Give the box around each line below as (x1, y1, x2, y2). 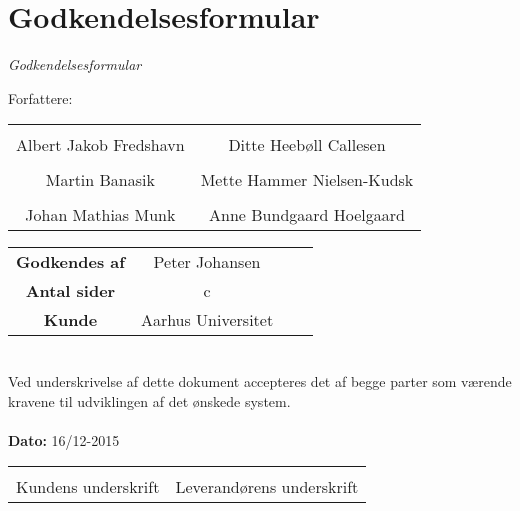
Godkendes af (16, 250, 125, 274)
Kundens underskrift (16, 475, 160, 499)
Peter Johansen (153, 250, 261, 274)
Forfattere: (8, 87, 73, 108)
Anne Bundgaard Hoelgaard (209, 203, 405, 227)
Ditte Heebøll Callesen (228, 133, 386, 157)
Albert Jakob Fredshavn (16, 133, 185, 157)
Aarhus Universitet (140, 308, 274, 332)
